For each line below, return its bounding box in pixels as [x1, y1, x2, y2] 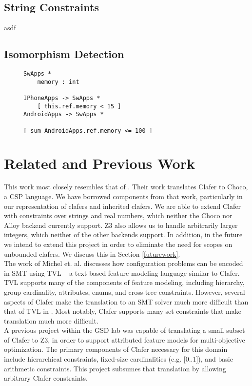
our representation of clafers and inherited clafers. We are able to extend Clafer [4, 201, 241, 211]
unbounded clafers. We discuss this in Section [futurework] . [4, 248, 180, 259]
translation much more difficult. [4, 315, 98, 325]
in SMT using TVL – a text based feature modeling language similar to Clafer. [4, 267, 240, 278]
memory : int [37, 78, 79, 85]
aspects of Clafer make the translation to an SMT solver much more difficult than [4, 296, 249, 306]
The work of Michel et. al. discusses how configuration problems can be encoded [4, 258, 243, 268]
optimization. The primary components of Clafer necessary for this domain [4, 344, 228, 354]
